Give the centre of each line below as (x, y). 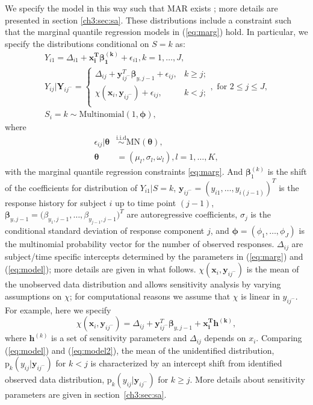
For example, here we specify (58, 309)
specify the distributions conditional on (77, 43)
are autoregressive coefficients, (182, 214)
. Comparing (279, 338)
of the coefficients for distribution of (71, 187)
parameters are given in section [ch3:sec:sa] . (86, 394)
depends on (225, 338)
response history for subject (56, 202)
